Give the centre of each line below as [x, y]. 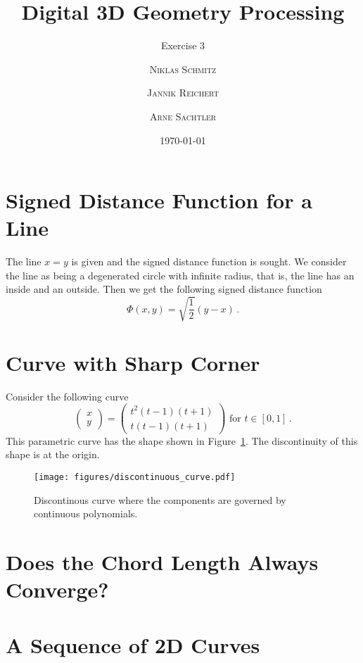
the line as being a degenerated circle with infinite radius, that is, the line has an [180, 275]
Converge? [57, 589]
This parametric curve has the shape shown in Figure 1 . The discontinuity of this [182, 440]
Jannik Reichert [183, 93]
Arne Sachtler [183, 116]
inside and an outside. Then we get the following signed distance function [164, 289]
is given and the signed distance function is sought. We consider [209, 261]
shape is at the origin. [53, 454]
